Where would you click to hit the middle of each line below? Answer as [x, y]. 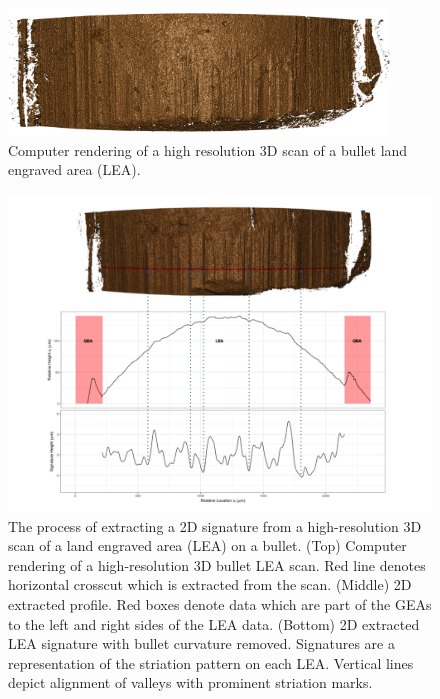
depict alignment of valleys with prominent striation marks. [190, 682]
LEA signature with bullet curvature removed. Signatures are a [201, 643]
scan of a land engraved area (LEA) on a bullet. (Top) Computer [207, 545]
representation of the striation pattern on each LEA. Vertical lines [211, 662]
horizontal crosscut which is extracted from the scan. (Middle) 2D [210, 584]
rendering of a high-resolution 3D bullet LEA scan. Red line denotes [217, 564]
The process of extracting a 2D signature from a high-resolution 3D [215, 525]
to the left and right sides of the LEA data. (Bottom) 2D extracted [214, 623]
